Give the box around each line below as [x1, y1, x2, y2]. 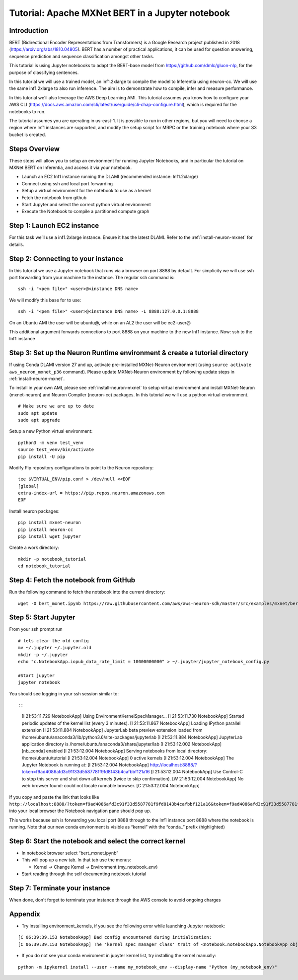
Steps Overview [9, 145, 60, 153]
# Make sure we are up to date [18, 403, 94, 409]
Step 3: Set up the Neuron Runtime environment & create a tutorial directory [9, 349, 248, 357]
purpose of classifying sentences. [9, 70, 79, 75]
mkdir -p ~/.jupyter [18, 652, 68, 658]
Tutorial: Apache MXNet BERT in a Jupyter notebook [9, 7, 230, 18]
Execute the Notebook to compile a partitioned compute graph [21, 209, 149, 215]
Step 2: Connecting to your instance [9, 254, 124, 263]
